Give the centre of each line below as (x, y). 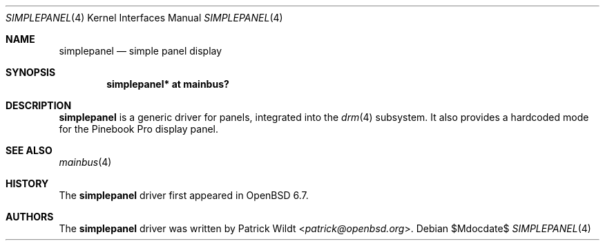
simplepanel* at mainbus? (168, 84)
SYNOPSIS (31, 72)
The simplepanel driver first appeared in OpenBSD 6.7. (184, 195)
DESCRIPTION (39, 105)
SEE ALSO (29, 150)
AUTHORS (30, 217)
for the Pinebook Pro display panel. (138, 129)
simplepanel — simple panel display (141, 51)
